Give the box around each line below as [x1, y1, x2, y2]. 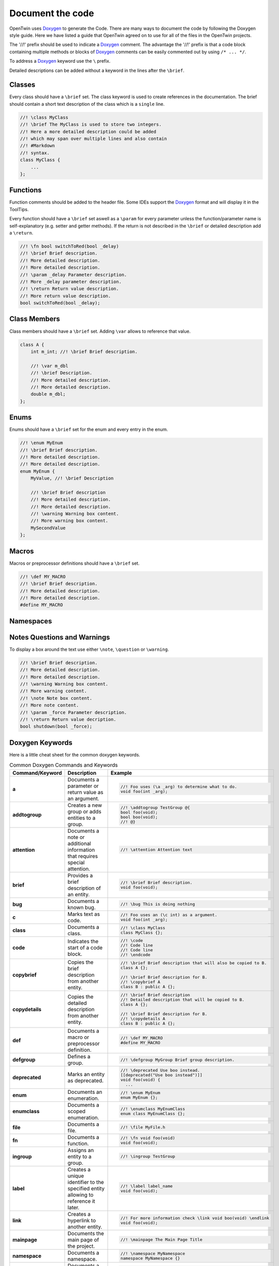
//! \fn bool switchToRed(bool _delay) [20, 243, 119, 249]
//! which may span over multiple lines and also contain [20, 136, 167, 141]
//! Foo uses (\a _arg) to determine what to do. [120, 784, 237, 789]
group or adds [67, 808, 101, 815]
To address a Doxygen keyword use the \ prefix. [9, 58, 111, 64]
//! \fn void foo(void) [120, 1135, 176, 1140]
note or [67, 834, 85, 841]
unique [67, 1172, 85, 1179]
